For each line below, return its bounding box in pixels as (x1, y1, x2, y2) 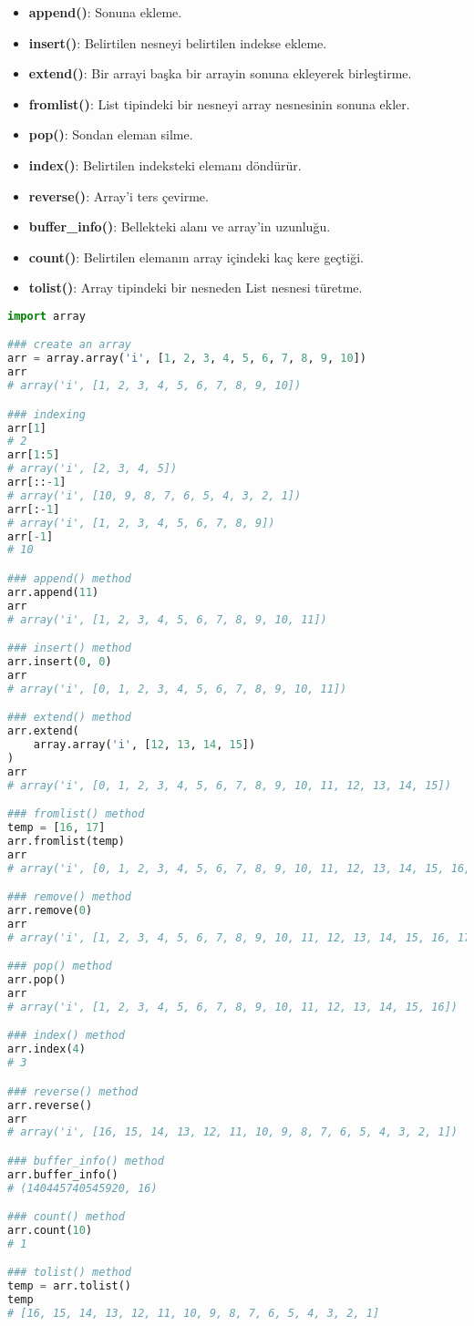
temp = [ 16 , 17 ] (7, 821, 106, 834)
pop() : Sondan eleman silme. (28, 125, 193, 144)
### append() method (7, 571, 132, 585)
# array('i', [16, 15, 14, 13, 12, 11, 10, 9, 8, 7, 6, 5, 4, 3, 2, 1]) (7, 1126, 458, 1139)
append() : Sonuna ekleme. (28, 3, 182, 21)
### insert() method (7, 642, 132, 655)
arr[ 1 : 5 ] (7, 448, 60, 462)
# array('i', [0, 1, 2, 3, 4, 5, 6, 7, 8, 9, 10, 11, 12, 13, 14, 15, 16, (7, 861, 471, 875)
